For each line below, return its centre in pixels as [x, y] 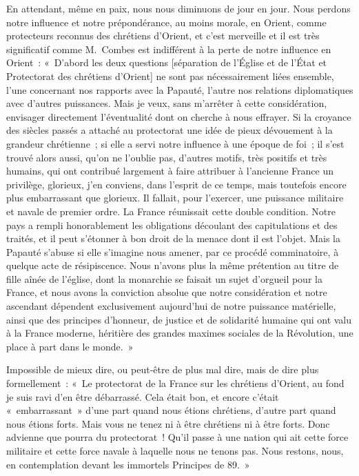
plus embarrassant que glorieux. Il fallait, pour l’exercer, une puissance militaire [175, 198]
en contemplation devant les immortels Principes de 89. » [128, 464]
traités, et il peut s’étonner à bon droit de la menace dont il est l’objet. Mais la [173, 238]
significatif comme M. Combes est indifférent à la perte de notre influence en [169, 49]
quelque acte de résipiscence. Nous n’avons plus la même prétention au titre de [173, 265]
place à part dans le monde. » [70, 346]
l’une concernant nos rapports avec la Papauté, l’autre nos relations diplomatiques [180, 89]
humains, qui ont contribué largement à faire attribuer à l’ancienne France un [170, 171]
